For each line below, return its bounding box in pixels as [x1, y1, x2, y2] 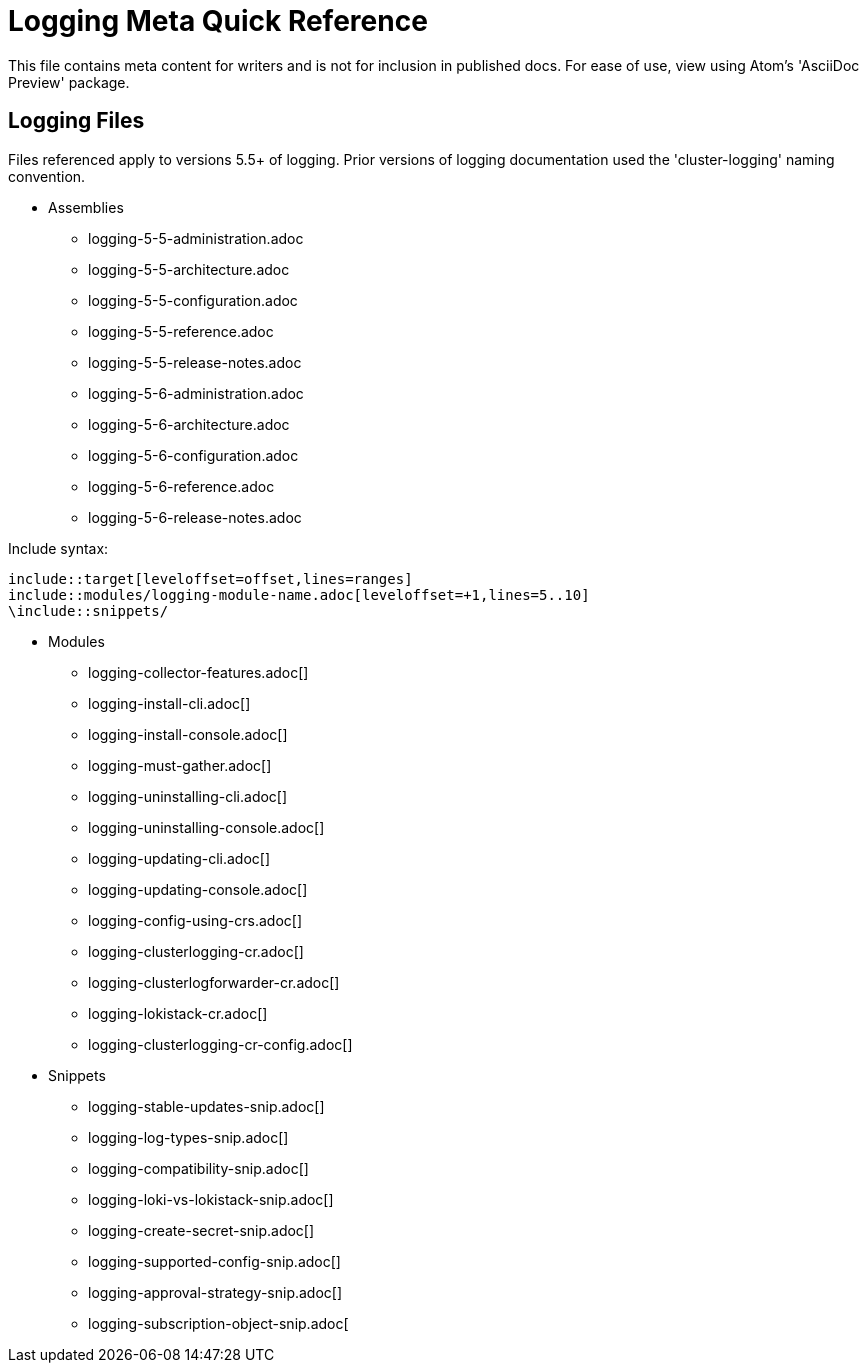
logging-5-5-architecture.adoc [88, 260, 290, 278]
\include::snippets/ [8, 602, 169, 619]
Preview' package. [8, 73, 130, 91]
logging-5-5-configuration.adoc [88, 291, 298, 309]
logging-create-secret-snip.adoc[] [88, 1221, 315, 1239]
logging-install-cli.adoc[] [88, 694, 251, 712]
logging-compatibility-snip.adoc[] [88, 1159, 309, 1177]
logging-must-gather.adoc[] [88, 756, 272, 774]
